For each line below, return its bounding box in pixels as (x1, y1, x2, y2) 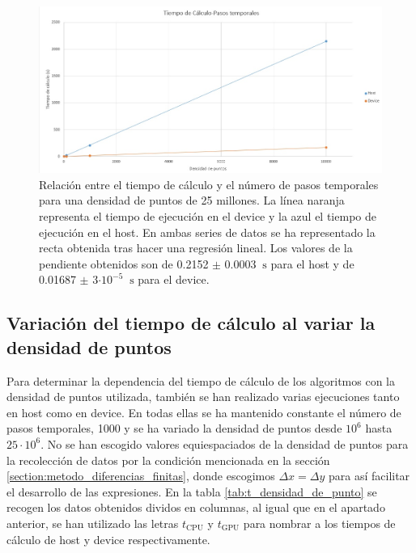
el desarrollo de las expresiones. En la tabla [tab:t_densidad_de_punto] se (6, 483, 377, 500)
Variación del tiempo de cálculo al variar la (6, 310, 376, 336)
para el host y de (270, 255, 354, 272)
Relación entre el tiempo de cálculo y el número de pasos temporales (39, 175, 379, 192)
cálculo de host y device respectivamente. (6, 530, 210, 547)
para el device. (138, 271, 210, 288)
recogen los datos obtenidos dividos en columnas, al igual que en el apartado (6, 499, 385, 516)
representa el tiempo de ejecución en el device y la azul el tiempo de (39, 208, 376, 225)
